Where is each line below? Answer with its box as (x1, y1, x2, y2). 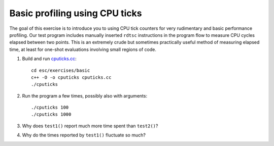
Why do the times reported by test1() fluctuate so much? (22, 132, 146, 138)
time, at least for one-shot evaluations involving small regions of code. (9, 46, 157, 53)
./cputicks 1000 (31, 112, 72, 117)
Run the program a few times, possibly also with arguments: (22, 92, 147, 99)
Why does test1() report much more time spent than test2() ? (22, 123, 158, 129)
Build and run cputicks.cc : (22, 56, 77, 62)
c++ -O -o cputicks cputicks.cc (31, 74, 112, 80)
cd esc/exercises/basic (31, 67, 90, 73)
